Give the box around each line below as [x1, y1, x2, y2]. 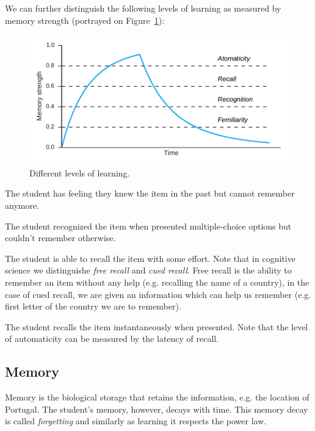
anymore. [5, 198, 40, 211]
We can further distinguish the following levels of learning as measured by [5, 2, 281, 14]
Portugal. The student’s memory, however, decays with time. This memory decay [5, 402, 308, 415]
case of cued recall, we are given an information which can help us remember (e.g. [5, 288, 311, 300]
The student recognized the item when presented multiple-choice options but [5, 219, 292, 232]
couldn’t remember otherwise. [5, 231, 116, 244]
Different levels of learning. [29, 166, 130, 179]
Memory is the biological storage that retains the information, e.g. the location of [5, 391, 310, 404]
